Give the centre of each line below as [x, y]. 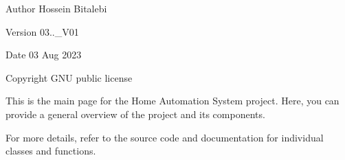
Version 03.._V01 [42, 31]
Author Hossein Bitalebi [56, 8]
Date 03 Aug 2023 [44, 55]
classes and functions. [51, 151]
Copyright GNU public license [69, 77]
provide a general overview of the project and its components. [135, 114]
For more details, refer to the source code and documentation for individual [165, 137]
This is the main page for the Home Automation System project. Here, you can [172, 101]
